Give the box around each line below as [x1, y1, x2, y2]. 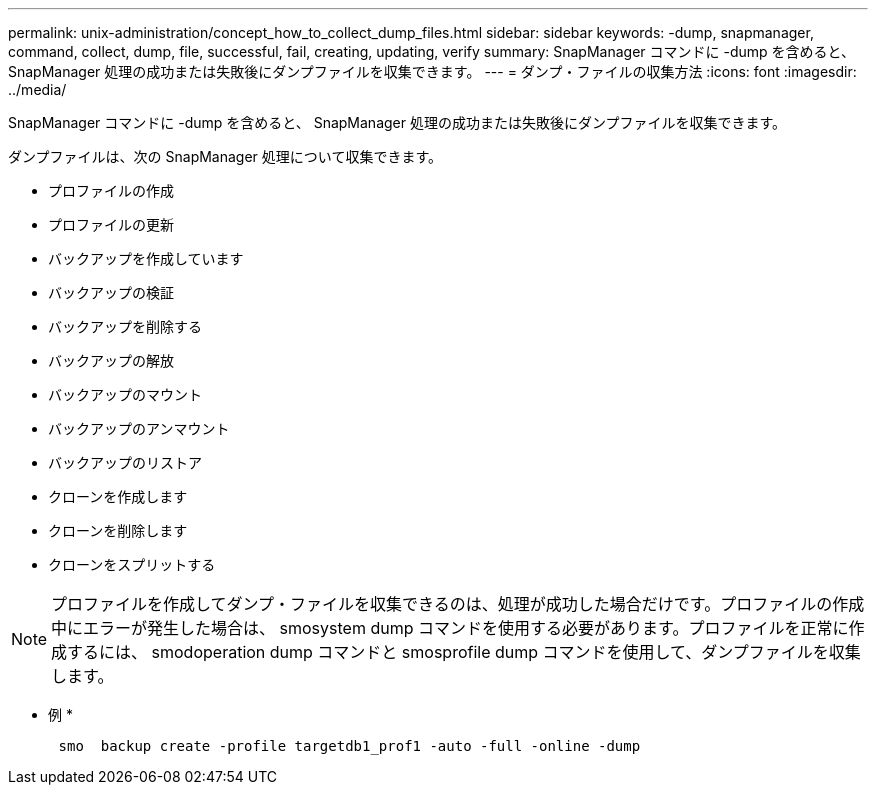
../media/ [8, 81, 67, 98]
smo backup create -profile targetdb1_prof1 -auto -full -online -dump [58, 738, 641, 754]
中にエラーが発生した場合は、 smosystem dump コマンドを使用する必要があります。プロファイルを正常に [51, 618, 849, 638]
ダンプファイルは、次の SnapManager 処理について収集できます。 [8, 148, 442, 165]
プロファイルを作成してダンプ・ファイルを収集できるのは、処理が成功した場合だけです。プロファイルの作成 [51, 594, 865, 614]
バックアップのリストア [48, 454, 202, 471]
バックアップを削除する [48, 318, 202, 335]
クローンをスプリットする [48, 556, 216, 573]
